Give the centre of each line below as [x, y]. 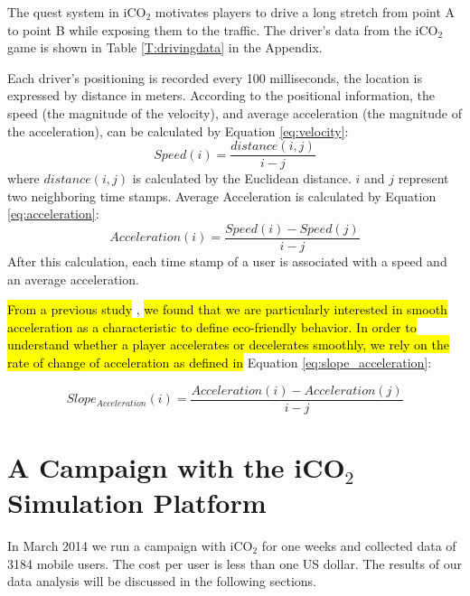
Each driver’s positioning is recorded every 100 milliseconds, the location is [215, 77]
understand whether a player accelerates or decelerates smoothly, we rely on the [228, 345]
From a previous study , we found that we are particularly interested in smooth [227, 309]
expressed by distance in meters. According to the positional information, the [221, 95]
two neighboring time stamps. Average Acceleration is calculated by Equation [222, 196]
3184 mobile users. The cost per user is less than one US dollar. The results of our [235, 563]
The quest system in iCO [77, 12]
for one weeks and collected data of [359, 545]
